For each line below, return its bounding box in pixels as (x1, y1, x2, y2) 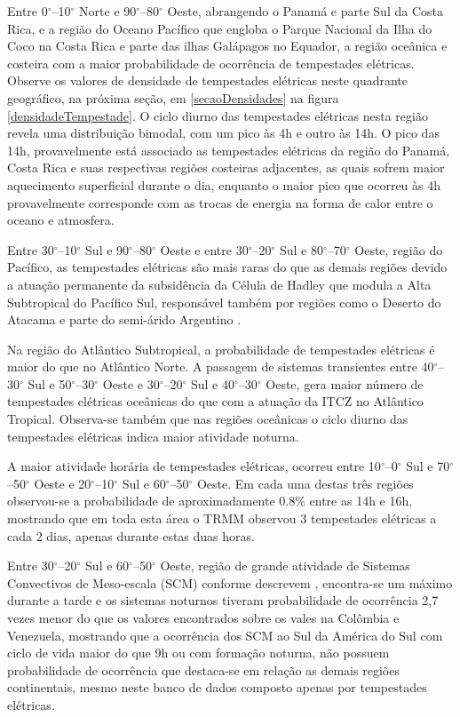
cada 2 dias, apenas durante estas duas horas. (7, 526, 255, 545)
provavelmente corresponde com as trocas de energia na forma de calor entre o (7, 193, 433, 211)
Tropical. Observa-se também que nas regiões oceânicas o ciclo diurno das (7, 410, 408, 428)
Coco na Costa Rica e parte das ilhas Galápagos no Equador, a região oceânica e (7, 36, 448, 55)
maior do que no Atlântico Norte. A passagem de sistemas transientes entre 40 (7, 357, 434, 376)
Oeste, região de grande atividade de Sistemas (160, 556, 410, 575)
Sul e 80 (279, 240, 323, 259)
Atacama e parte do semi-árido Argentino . (7, 310, 242, 329)
